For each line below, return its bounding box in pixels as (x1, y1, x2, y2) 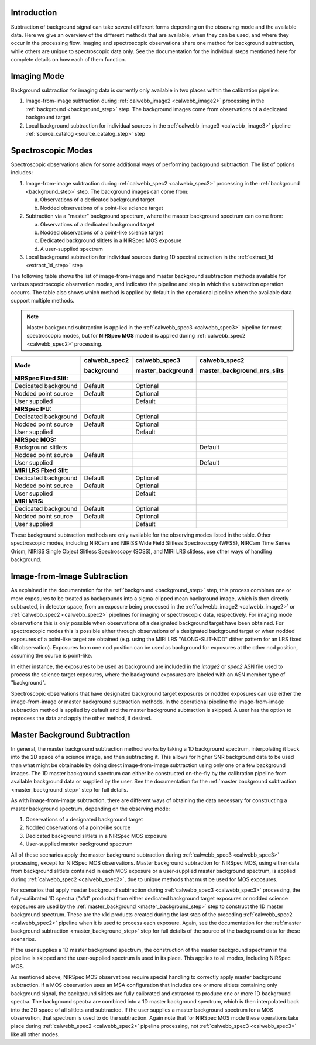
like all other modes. (11, 1030, 60, 1038)
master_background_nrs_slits (199, 366, 284, 374)
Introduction (11, 8, 57, 18)
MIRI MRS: (14, 497, 44, 506)
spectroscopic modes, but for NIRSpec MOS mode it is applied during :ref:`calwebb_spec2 (26, 332, 246, 339)
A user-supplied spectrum (40, 245, 104, 252)
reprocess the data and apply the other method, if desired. (11, 714, 152, 721)
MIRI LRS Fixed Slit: (14, 466, 70, 475)
